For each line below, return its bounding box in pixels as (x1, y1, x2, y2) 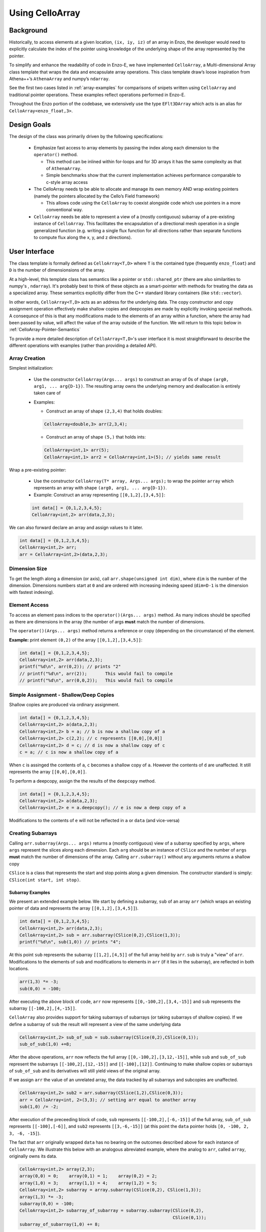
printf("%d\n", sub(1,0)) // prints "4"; (19, 939, 121, 945)
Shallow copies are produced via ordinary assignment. (9, 701, 120, 707)
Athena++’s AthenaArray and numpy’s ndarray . (9, 76, 110, 82)
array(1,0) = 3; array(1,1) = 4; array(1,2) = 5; (19, 1180, 158, 1186)
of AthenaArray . (46, 166, 82, 171)
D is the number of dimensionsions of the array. (9, 267, 105, 273)
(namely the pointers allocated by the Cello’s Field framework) (33, 193, 160, 199)
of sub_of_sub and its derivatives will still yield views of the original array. (9, 1067, 161, 1074)
